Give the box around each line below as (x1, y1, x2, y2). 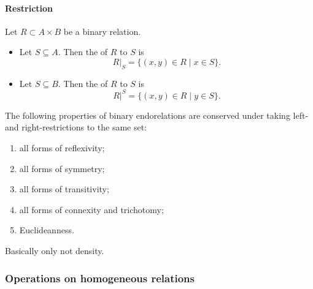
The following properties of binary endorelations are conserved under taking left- (5, 108, 309, 121)
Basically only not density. (5, 244, 104, 257)
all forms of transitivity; (19, 182, 109, 195)
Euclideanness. (19, 223, 74, 236)
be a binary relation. (63, 24, 141, 37)
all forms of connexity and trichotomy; (19, 203, 164, 216)
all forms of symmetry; (19, 162, 105, 175)
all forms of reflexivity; (19, 141, 105, 154)
